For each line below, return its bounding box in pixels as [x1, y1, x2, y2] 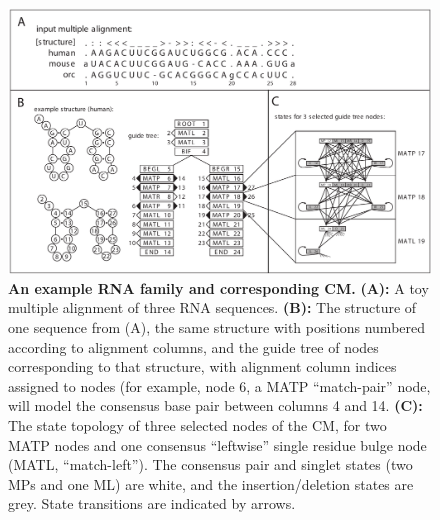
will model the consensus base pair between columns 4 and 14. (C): [8, 395, 423, 416]
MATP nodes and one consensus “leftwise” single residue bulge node [8, 434, 427, 455]
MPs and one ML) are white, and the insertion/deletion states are [8, 473, 414, 494]
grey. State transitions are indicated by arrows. [8, 493, 296, 514]
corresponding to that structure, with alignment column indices [8, 356, 397, 377]
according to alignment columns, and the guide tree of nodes [8, 336, 379, 357]
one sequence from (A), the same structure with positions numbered [8, 317, 426, 338]
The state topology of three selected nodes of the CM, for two [8, 414, 387, 435]
